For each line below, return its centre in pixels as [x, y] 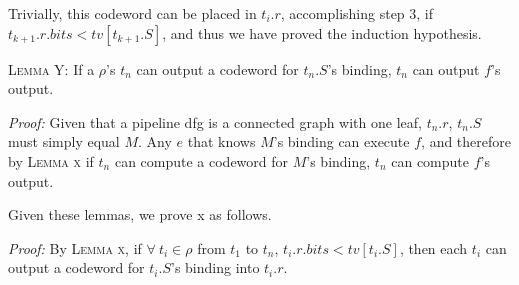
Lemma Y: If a [51, 68]
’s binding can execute [341, 141]
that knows [221, 141]
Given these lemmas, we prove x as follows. [140, 214]
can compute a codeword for [201, 160]
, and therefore [466, 141]
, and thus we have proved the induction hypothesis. [322, 32]
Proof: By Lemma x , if [75, 247]
